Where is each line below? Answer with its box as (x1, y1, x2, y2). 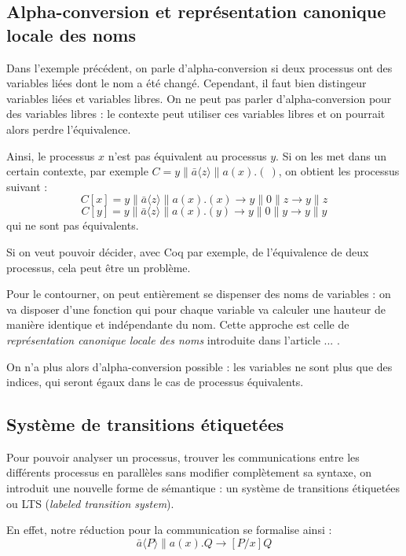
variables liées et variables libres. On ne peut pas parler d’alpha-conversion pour (6, 90, 392, 106)
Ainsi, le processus (6, 147, 95, 164)
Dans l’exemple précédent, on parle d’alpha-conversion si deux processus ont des (6, 59, 393, 75)
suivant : (6, 178, 48, 194)
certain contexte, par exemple (6, 163, 148, 179)
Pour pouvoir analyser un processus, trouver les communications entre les (6, 448, 360, 465)
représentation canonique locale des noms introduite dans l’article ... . (6, 331, 340, 348)
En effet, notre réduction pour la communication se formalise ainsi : (6, 521, 332, 538)
